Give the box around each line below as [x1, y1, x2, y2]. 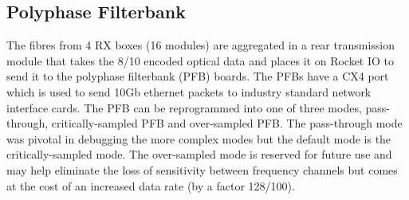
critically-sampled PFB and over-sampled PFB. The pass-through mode [51, 115, 403, 131]
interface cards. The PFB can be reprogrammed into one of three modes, [6, 99, 362, 116]
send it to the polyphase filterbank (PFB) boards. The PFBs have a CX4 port [6, 68, 389, 84]
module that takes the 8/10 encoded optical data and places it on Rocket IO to [6, 52, 395, 69]
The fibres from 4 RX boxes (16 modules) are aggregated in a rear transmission [6, 37, 395, 53]
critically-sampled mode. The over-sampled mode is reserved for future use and [6, 146, 392, 163]
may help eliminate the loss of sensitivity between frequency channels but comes [6, 161, 398, 178]
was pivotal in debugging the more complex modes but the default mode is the [6, 130, 391, 147]
